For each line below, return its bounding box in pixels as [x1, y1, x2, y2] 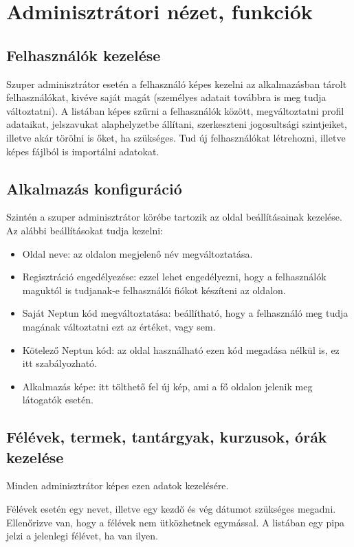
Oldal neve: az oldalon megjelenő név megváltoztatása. [22, 246, 253, 260]
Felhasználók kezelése [6, 44, 161, 65]
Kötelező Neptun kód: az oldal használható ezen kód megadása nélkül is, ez [22, 342, 340, 357]
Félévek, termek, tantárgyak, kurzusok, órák [6, 426, 327, 447]
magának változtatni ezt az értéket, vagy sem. [22, 319, 216, 333]
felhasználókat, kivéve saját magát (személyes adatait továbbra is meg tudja [6, 90, 327, 104]
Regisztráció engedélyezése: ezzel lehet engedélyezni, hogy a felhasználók [22, 269, 327, 284]
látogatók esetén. [22, 392, 93, 407]
